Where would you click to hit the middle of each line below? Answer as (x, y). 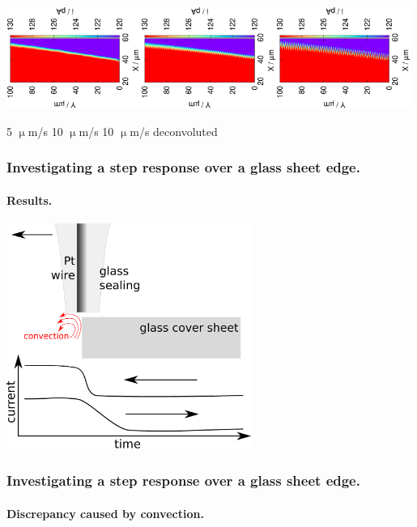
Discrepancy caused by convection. (105, 513)
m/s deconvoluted (174, 131)
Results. (30, 200)
